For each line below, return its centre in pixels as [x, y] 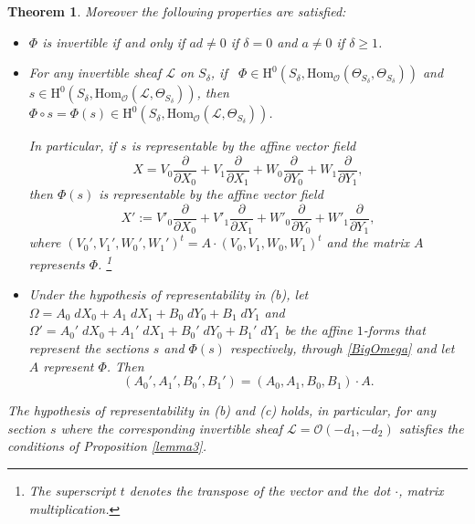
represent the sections [89, 348]
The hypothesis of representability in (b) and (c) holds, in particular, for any [222, 410]
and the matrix [368, 242]
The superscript [72, 490]
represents [57, 263]
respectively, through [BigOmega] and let [342, 348]
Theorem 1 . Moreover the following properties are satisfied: [177, 11]
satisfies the [431, 428]
